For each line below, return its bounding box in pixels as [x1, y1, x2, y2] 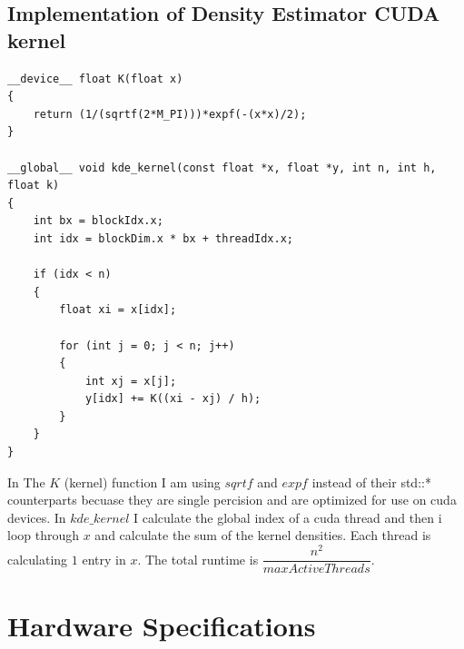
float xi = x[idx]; [59, 303, 177, 317]
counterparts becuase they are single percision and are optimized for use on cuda [7, 490, 457, 509]
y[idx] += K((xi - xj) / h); [84, 392, 262, 406]
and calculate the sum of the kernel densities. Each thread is [94, 526, 431, 545]
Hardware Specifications [7, 607, 316, 644]
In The [7, 472, 45, 491]
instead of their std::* [311, 472, 431, 491]
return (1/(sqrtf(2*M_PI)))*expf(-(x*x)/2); [33, 107, 307, 121]
